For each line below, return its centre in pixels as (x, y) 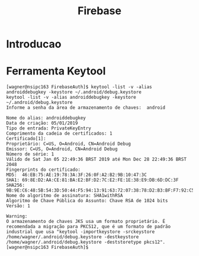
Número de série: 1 (30, 154)
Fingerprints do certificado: (44, 170)
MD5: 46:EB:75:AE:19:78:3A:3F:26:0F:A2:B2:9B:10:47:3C (76, 175)
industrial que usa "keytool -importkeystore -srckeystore (81, 232)
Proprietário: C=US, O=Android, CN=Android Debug (69, 144)
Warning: (17, 216)
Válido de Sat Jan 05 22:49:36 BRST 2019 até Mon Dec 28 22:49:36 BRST (96, 160)
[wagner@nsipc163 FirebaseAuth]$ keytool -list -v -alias (79, 87)
